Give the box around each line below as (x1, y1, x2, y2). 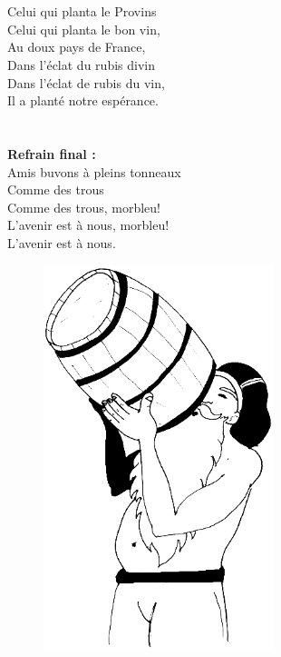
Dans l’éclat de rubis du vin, (7, 73, 165, 92)
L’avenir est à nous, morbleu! (7, 215, 170, 234)
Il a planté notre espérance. (7, 91, 159, 110)
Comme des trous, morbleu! (7, 197, 160, 216)
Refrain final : (7, 144, 96, 163)
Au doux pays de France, (7, 37, 146, 56)
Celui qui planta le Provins (7, 2, 157, 21)
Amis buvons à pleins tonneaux (7, 162, 181, 181)
